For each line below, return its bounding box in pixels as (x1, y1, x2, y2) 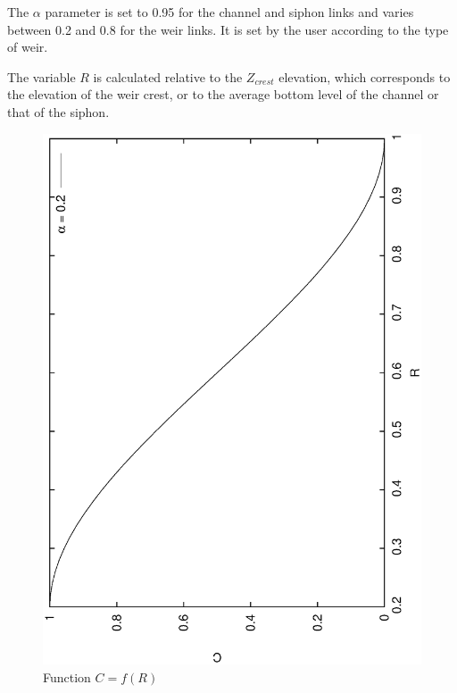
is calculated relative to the (93, 67, 243, 86)
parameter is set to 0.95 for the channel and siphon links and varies (45, 3, 414, 21)
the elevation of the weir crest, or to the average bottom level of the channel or (7, 85, 439, 104)
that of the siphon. (7, 102, 110, 121)
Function (43, 667, 91, 686)
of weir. (7, 38, 48, 56)
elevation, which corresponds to (278, 67, 451, 86)
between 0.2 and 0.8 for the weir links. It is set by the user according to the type (7, 20, 449, 38)
